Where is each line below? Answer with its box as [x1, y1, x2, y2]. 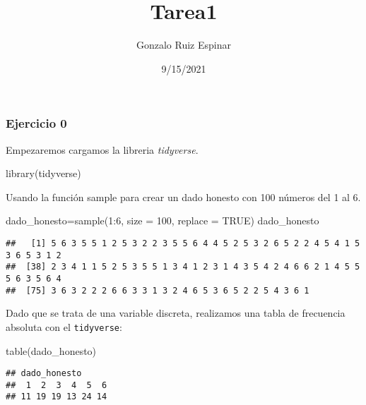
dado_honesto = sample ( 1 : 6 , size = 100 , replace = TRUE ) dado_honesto [6, 213, 319, 228]
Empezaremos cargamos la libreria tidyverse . [6, 142, 199, 157]
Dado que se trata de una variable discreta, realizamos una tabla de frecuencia [6, 306, 346, 320]
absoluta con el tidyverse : [6, 319, 122, 334]
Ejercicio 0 [6, 114, 67, 132]
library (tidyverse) [6, 166, 81, 181]
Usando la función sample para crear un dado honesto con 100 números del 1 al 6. [6, 189, 361, 204]
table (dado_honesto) [6, 343, 97, 358]
